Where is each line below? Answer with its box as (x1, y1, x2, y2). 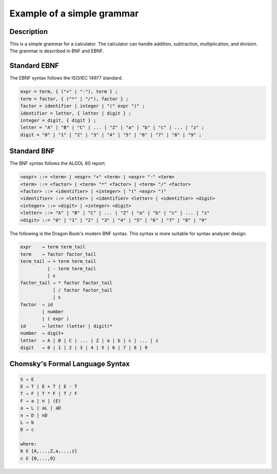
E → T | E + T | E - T (20, 383, 77, 389)
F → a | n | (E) (20, 398, 62, 404)
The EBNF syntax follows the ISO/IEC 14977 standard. (9, 75, 123, 81)
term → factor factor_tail (20, 251, 96, 257)
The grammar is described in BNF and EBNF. (9, 48, 104, 54)
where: (20, 441, 37, 447)
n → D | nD (20, 412, 48, 418)
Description (9, 27, 48, 36)
